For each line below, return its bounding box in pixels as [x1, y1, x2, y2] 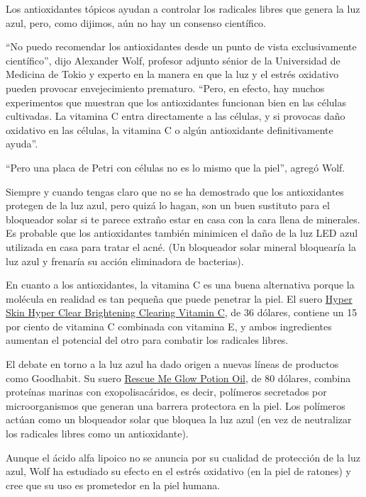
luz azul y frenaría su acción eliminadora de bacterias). [6, 253, 244, 268]
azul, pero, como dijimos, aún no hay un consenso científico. [6, 15, 266, 30]
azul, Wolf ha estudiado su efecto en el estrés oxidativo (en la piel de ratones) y [6, 464, 351, 479]
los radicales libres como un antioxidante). [6, 426, 189, 441]
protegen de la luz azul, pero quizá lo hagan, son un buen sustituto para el [6, 198, 330, 213]
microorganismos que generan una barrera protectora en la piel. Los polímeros [6, 398, 345, 413]
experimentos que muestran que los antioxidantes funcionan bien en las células [6, 94, 347, 109]
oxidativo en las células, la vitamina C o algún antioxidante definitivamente [6, 122, 333, 137]
